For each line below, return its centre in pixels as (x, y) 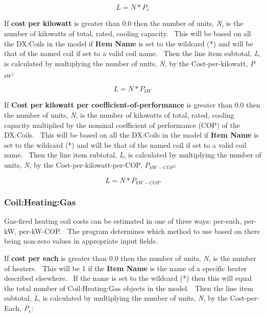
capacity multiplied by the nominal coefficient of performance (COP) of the (122, 125)
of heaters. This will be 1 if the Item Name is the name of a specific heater (126, 268)
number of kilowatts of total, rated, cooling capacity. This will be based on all (128, 33)
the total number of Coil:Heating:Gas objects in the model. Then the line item (129, 288)
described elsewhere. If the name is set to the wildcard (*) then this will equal (128, 278)
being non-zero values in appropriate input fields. (81, 241)
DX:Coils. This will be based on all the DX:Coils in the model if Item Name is (131, 135)
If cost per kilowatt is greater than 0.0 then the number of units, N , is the (124, 23)
